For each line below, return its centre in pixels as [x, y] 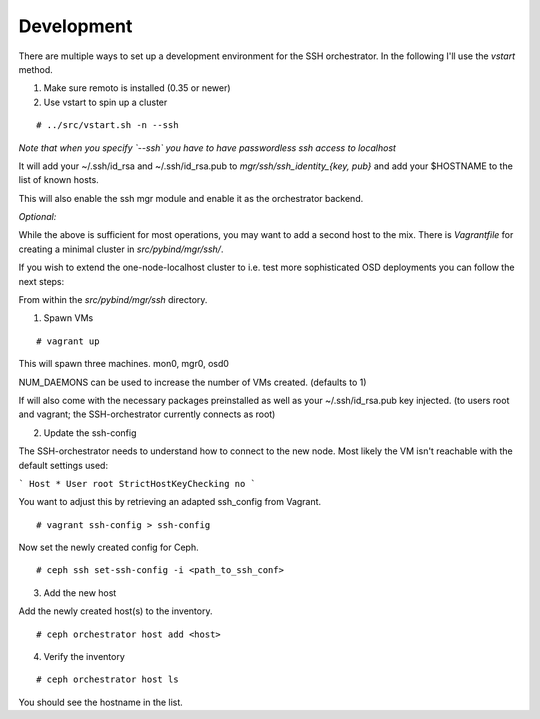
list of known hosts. [58, 180]
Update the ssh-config [90, 432]
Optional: [37, 217]
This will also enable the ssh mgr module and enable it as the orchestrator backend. [191, 198]
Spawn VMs [68, 318]
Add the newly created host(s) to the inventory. [115, 611]
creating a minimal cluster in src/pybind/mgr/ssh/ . [121, 249]
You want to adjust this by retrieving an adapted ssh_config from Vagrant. [170, 502]
